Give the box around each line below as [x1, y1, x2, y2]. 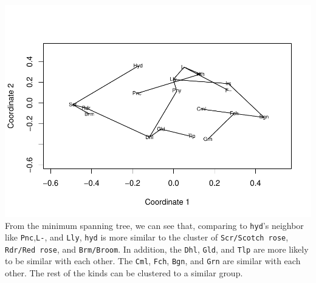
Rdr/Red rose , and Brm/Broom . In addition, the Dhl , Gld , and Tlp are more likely [5, 242, 309, 255]
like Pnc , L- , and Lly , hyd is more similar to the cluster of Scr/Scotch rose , [5, 231, 289, 244]
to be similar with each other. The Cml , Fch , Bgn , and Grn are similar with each [5, 254, 301, 267]
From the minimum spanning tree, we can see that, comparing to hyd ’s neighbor [5, 219, 304, 231]
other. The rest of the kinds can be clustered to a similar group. [5, 267, 243, 279]
